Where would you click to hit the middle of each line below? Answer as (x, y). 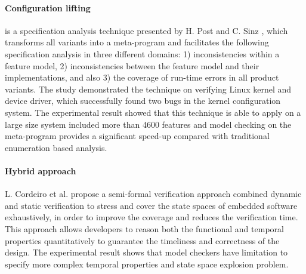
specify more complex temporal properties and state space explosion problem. (147, 264)
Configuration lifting (48, 7)
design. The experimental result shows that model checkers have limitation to (146, 252)
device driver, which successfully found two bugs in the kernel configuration (143, 101)
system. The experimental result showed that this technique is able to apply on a (153, 112)
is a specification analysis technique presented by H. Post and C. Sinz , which (146, 30)
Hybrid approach (41, 170)
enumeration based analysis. (56, 147)
